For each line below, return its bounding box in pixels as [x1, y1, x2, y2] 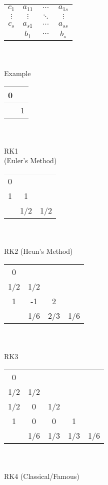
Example [4, 68, 31, 78]
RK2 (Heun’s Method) [4, 246, 73, 256]
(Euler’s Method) [4, 155, 57, 166]
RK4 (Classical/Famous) [4, 470, 79, 481]
